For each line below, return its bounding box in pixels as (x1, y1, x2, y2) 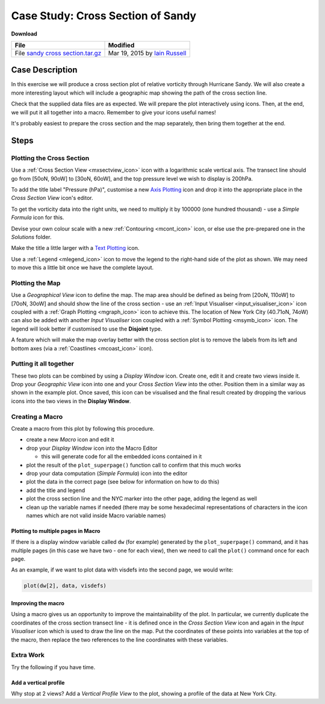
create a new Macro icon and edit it (26, 436, 114, 443)
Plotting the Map (11, 279, 61, 287)
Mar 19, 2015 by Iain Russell (108, 49, 187, 57)
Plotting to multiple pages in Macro (11, 527, 101, 534)
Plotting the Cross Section (11, 154, 90, 162)
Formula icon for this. (11, 214, 64, 221)
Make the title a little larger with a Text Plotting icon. (11, 245, 140, 252)
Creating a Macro (11, 413, 63, 421)
